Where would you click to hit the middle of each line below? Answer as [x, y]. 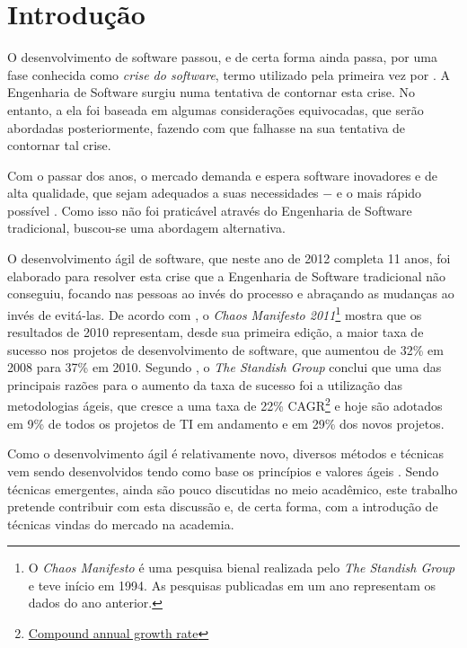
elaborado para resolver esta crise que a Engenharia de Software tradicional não [227, 275]
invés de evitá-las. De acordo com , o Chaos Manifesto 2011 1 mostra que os [215, 313]
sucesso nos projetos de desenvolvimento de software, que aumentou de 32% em [225, 349]
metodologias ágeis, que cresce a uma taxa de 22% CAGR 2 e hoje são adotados [225, 404]
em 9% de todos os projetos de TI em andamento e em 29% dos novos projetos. [226, 423]
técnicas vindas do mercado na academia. [121, 524]
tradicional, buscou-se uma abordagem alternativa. [146, 228]
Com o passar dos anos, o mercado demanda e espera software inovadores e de [222, 175]
